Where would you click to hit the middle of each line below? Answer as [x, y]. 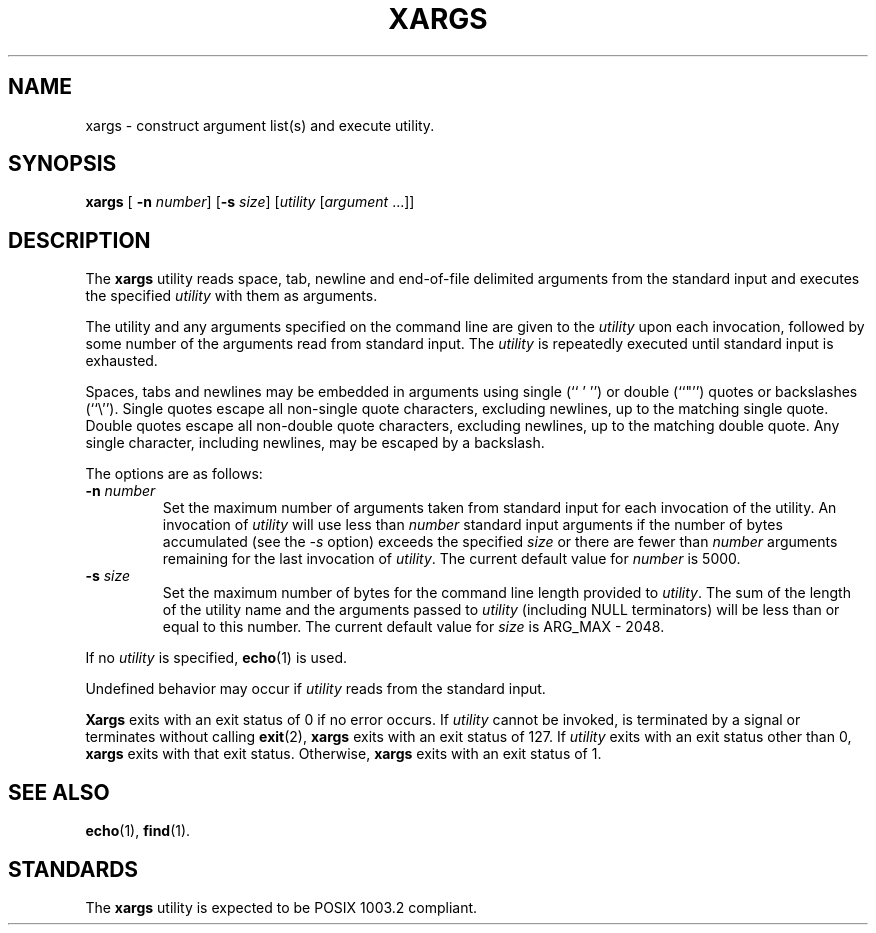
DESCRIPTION [79, 240]
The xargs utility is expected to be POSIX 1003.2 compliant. [281, 907]
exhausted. [121, 361]
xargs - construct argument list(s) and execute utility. [260, 125]
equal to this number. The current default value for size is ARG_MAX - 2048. [413, 627]
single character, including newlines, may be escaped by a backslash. [315, 443]
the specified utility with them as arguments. [231, 296]
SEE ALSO [59, 792]
